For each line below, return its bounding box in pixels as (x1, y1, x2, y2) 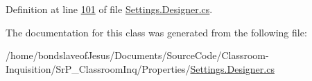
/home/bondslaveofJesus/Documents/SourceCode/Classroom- (6, 48, 269, 62)
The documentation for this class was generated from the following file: (6, 25, 307, 39)
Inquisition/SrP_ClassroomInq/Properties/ (6, 61, 191, 76)
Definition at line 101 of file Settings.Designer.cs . (6, 2, 213, 16)
